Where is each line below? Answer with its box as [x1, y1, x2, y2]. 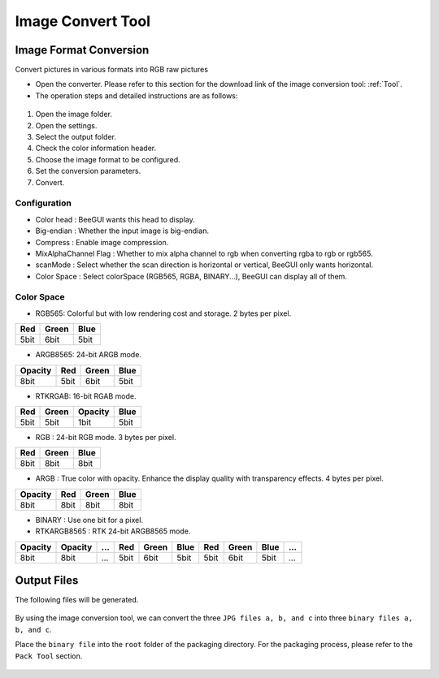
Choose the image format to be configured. [35, 154, 180, 164]
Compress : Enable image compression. [35, 237, 169, 247]
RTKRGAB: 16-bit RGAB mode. [35, 391, 137, 401]
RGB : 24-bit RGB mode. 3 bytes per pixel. [35, 432, 176, 442]
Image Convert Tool [15, 12, 150, 30]
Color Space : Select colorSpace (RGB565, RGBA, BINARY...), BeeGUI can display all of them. [35, 271, 347, 281]
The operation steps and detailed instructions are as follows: [35, 90, 238, 101]
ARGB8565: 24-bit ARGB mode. [35, 350, 142, 360]
